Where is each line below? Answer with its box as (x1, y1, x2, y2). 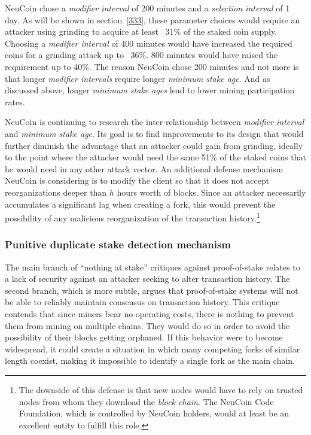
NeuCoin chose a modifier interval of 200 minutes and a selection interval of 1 (5, 2, 290, 14)
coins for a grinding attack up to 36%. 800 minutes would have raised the (5, 48, 278, 61)
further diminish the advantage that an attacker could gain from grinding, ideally (5, 139, 303, 151)
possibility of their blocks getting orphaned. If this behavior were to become (5, 331, 283, 343)
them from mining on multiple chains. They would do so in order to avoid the (5, 319, 290, 331)
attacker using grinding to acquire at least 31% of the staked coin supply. (5, 25, 278, 38)
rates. (5, 95, 25, 108)
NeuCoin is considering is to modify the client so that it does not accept (5, 174, 270, 187)
